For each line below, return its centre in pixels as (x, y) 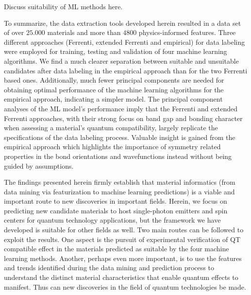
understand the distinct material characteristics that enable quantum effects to (121, 277)
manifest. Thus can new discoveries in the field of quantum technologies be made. (125, 286)
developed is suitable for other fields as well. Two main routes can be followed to (124, 230)
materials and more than (84, 32)
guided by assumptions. (39, 165)
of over (14, 32)
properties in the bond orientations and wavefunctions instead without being (118, 156)
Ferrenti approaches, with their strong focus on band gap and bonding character (123, 118)
